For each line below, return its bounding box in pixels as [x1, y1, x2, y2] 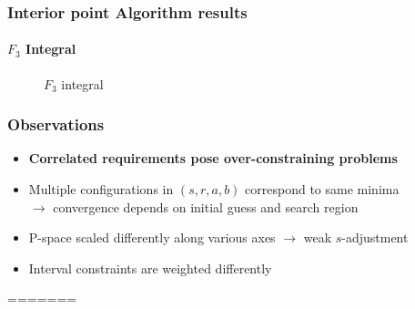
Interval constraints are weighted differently [28, 258, 272, 277]
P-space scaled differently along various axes [28, 228, 276, 247]
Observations [7, 113, 105, 136]
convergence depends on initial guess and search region [53, 197, 359, 216]
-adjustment [341, 228, 409, 247]
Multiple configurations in [28, 180, 174, 199]
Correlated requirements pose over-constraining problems [28, 149, 398, 168]
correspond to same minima [245, 180, 400, 199]
